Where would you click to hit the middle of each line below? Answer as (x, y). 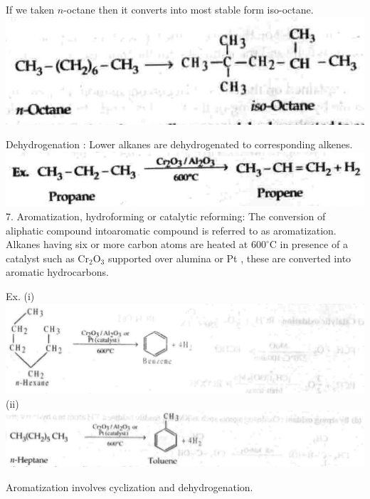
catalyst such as (40, 258)
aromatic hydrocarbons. (57, 272)
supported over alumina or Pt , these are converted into (229, 258)
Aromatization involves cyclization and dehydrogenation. (129, 487)
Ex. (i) (20, 296)
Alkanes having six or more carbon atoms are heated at (127, 244)
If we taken (30, 9)
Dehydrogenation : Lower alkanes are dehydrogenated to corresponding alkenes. (179, 144)
